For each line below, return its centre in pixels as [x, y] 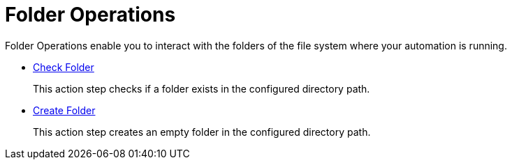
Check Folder [64, 67]
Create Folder [64, 110]
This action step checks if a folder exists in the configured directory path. [202, 88]
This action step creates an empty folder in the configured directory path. [202, 132]
